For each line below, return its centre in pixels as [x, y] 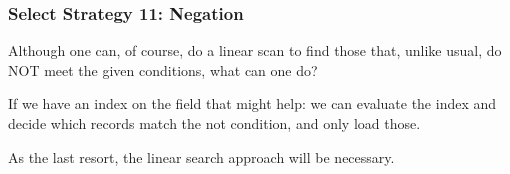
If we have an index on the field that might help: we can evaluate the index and [252, 103]
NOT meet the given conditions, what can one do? [163, 69]
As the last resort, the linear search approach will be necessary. [201, 156]
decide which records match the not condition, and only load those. [214, 123]
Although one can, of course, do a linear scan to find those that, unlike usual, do [255, 50]
